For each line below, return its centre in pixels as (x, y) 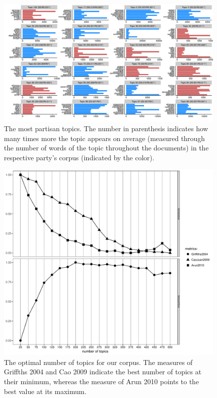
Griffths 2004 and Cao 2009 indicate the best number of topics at (103, 372)
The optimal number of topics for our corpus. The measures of (98, 362)
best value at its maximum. (45, 391)
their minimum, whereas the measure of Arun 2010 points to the (102, 381)
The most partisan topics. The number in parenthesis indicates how (106, 128)
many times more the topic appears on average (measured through (105, 138)
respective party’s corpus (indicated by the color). (79, 157)
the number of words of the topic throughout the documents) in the (106, 148)
